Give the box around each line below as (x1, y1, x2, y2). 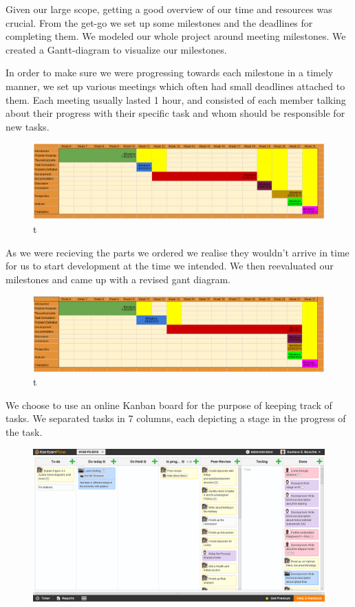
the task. (6, 425, 43, 439)
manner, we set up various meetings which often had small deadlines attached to (6, 78, 345, 93)
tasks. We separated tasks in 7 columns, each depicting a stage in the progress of (6, 411, 346, 426)
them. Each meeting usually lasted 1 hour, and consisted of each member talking (6, 92, 346, 107)
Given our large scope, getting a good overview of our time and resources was (6, 2, 332, 16)
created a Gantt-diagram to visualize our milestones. (6, 42, 227, 56)
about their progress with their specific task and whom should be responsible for (6, 106, 345, 120)
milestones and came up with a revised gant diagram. (6, 272, 230, 286)
